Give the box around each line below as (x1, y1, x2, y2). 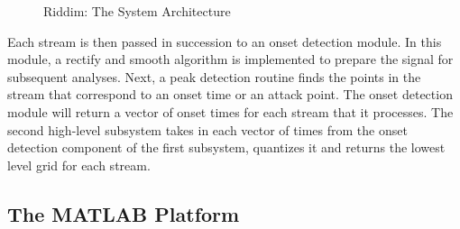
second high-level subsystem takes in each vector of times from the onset (7, 120, 408, 139)
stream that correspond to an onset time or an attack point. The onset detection (7, 85, 453, 104)
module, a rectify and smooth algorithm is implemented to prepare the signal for (7, 50, 454, 69)
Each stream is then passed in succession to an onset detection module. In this (7, 32, 442, 50)
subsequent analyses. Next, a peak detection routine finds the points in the (7, 67, 421, 86)
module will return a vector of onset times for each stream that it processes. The (7, 102, 454, 121)
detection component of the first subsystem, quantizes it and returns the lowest (7, 138, 446, 157)
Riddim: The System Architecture (43, 2, 231, 20)
